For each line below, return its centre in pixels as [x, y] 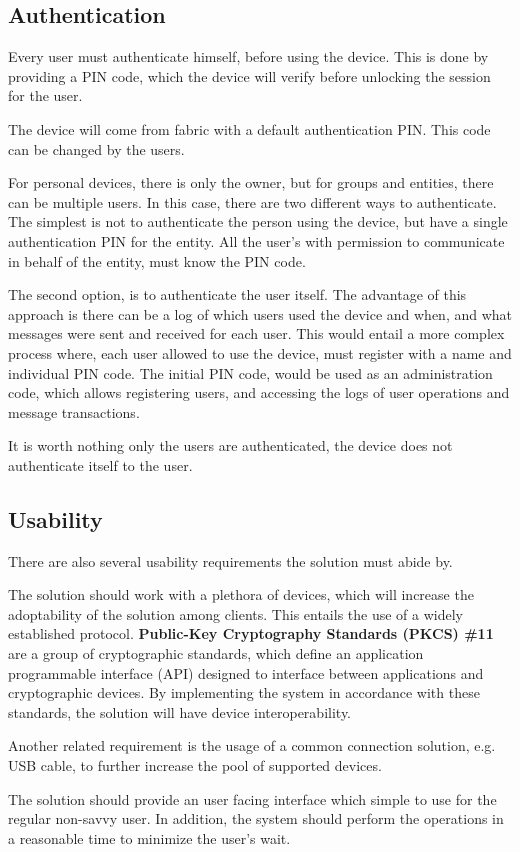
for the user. [45, 95]
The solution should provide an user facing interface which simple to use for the [252, 798]
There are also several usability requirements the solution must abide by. [230, 560]
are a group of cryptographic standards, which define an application [216, 653]
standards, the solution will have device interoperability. [179, 711]
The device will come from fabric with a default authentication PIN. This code [249, 128]
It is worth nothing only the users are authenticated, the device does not [230, 445]
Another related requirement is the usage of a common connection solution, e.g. [252, 745]
